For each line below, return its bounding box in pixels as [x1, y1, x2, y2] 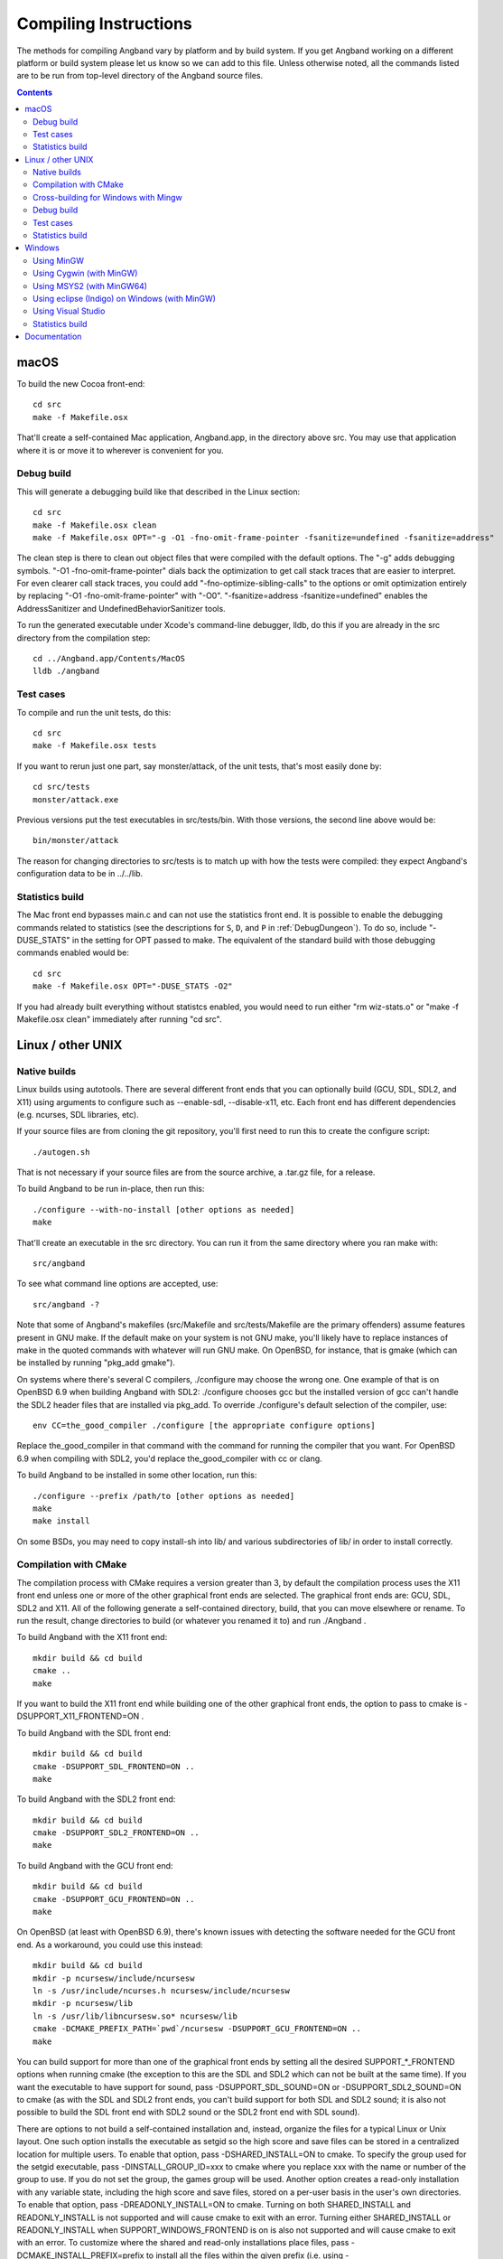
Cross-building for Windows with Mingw [33, 192, 182, 202]
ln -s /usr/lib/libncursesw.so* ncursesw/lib [33, 2011, 238, 2021]
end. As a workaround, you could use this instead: [16, 1939, 203, 1950]
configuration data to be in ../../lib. [16, 868, 144, 879]
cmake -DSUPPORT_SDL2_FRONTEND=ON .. [33, 1828, 200, 1838]
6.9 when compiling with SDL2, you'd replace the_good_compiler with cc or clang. [16, 1453, 322, 1464]
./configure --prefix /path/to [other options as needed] [33, 1491, 295, 1501]
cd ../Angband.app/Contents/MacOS [33, 653, 185, 664]
